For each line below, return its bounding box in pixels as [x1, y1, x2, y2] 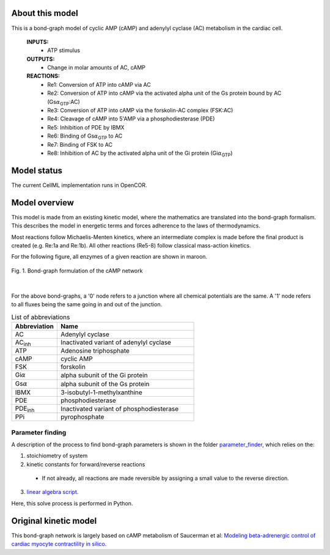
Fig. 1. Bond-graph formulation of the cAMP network [11, 266, 143, 274]
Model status [11, 165, 63, 175]
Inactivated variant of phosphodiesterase [60, 404, 179, 413]
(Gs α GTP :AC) [47, 98, 81, 107]
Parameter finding [11, 428, 67, 436]
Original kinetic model [11, 515, 97, 526]
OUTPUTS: [26, 55, 55, 62]
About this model [11, 8, 79, 18]
